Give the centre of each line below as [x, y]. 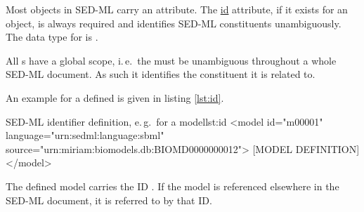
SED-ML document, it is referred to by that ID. [109, 200]
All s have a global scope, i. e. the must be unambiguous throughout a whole [171, 60]
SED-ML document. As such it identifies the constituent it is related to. [161, 74]
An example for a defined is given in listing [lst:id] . [115, 97]
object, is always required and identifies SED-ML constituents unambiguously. [174, 23]
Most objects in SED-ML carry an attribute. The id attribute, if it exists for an [177, 9]
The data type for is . [52, 37]
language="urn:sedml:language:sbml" [85, 135]
